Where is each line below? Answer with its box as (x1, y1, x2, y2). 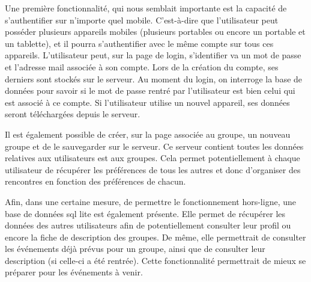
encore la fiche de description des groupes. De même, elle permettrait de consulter (5, 230, 306, 243)
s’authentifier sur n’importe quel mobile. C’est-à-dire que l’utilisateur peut (5, 13, 279, 26)
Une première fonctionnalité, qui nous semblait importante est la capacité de (5, 2, 287, 14)
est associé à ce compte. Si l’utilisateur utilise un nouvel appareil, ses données (5, 96, 290, 108)
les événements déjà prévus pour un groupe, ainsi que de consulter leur (5, 242, 265, 255)
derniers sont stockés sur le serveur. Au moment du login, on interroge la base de (5, 72, 303, 85)
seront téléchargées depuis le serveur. (5, 108, 140, 120)
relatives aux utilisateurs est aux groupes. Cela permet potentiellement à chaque (5, 152, 300, 164)
